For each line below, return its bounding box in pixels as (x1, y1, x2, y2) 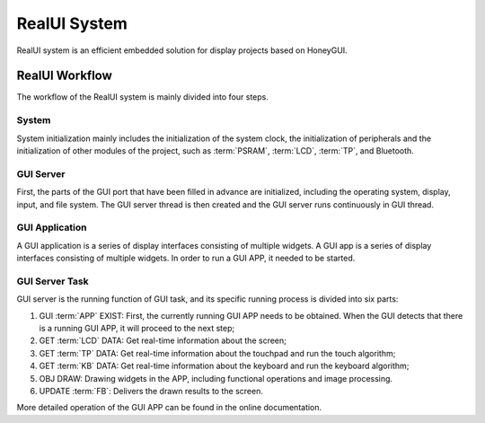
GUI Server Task (16, 275, 89, 287)
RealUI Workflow (16, 68, 112, 84)
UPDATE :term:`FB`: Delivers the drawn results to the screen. (39, 385, 264, 396)
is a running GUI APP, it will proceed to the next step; (39, 322, 235, 333)
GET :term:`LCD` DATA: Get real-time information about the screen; (39, 335, 287, 346)
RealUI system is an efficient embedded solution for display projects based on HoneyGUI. (16, 45, 348, 56)
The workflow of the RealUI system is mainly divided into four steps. (16, 92, 269, 102)
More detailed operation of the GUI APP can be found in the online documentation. (16, 402, 322, 413)
